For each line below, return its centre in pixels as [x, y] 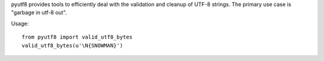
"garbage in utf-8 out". [39, 12]
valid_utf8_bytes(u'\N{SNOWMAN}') [72, 45]
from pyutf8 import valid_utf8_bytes [77, 37]
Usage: [20, 23]
